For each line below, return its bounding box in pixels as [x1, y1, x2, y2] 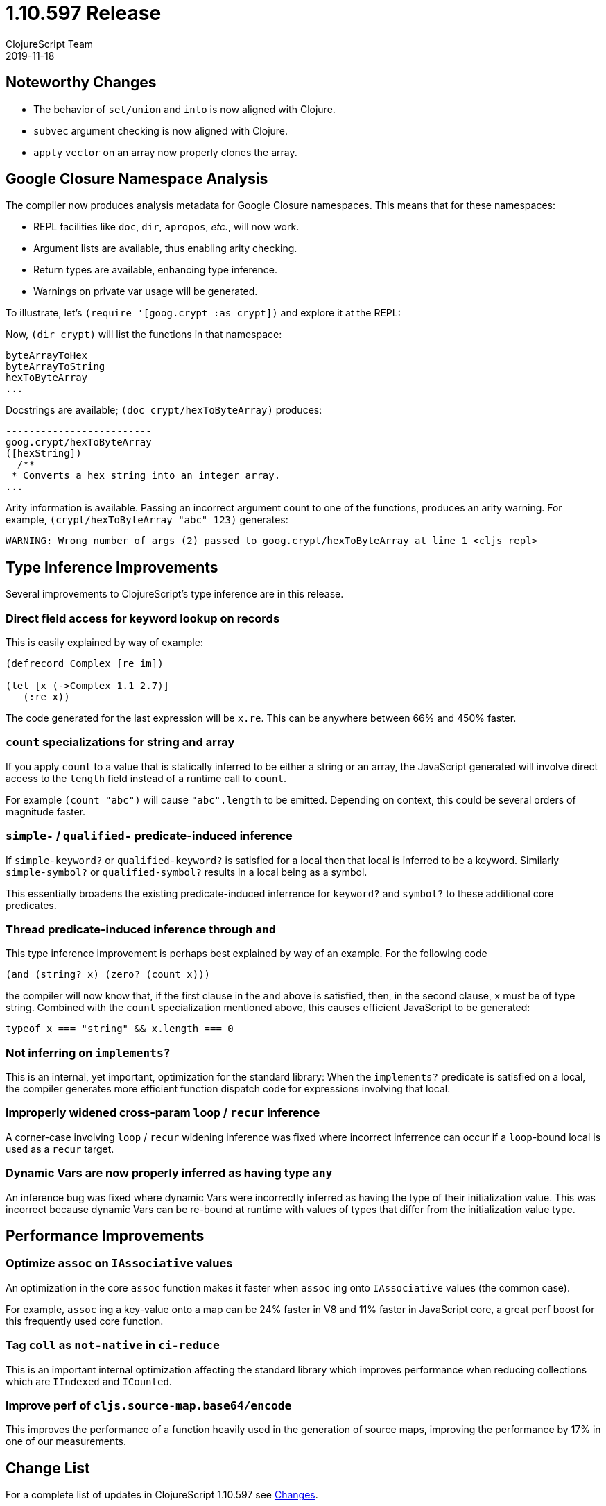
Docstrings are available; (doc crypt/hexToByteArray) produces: [6, 404, 322, 416]
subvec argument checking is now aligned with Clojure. [33, 124, 288, 137]
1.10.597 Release [6, 1, 162, 25]
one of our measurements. [6, 1435, 127, 1448]
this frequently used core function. [6, 1314, 164, 1327]
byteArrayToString [6, 361, 105, 373]
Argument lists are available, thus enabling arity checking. [33, 242, 297, 255]
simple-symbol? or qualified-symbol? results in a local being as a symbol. [6, 865, 367, 878]
